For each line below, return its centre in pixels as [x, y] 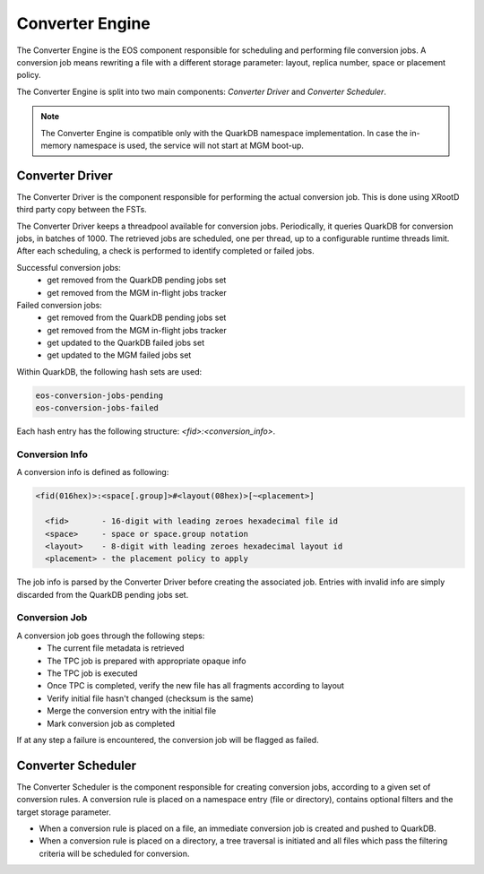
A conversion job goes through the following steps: [111, 636]
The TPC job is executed [92, 673]
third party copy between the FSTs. [82, 210]
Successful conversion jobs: [69, 267]
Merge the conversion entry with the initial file [132, 711]
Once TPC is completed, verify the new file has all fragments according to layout [196, 686]
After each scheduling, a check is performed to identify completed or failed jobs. [165, 251]
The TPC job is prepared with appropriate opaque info [147, 661]
